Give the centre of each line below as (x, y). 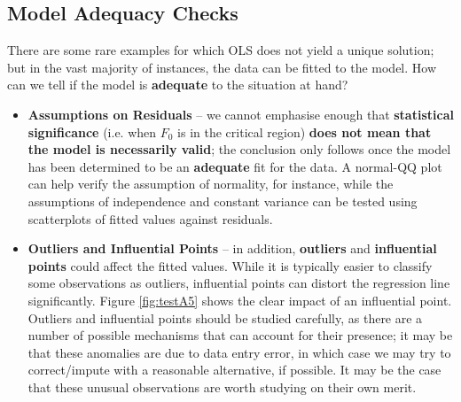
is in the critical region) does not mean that (305, 131)
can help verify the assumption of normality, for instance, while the (211, 184)
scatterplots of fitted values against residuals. (150, 218)
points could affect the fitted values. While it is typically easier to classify (230, 265)
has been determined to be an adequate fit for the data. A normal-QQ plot (235, 166)
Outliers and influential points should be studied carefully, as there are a (225, 317)
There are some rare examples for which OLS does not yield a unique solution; (221, 50)
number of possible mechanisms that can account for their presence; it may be (240, 335)
